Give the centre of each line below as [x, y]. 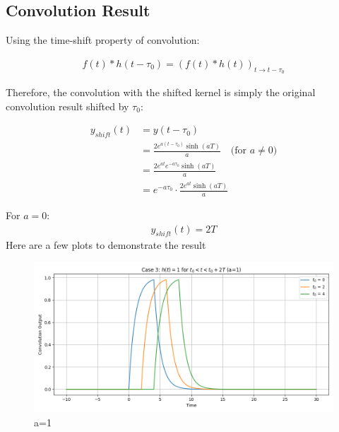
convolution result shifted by [67, 106]
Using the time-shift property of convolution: [103, 40]
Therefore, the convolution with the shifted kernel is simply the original [161, 92]
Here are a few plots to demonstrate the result [106, 245]
